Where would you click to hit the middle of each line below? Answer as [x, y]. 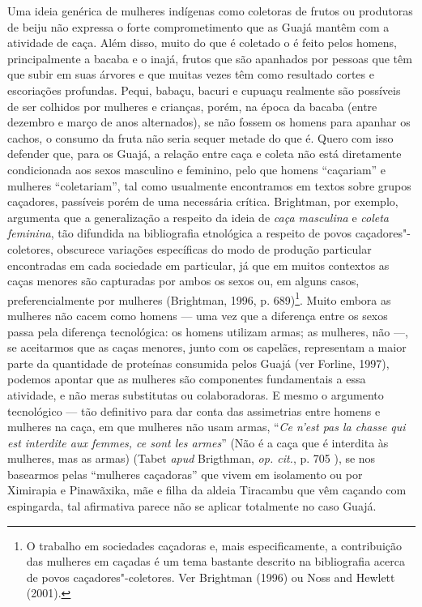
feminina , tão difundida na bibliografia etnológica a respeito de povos [179, 233]
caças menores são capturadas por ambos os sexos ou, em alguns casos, [183, 281]
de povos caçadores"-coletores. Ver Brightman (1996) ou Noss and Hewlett [211, 577]
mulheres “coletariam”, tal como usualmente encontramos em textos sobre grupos [209, 185]
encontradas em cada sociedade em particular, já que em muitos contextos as [198, 265]
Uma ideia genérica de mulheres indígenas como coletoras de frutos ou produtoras [210, 11]
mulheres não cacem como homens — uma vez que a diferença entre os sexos [198, 315]
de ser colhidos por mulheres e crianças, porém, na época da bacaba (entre [192, 106]
